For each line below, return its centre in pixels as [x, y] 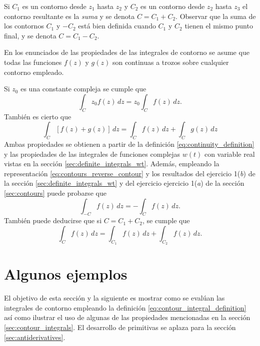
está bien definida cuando [117, 26]
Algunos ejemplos [66, 274]
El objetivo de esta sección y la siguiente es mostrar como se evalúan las [114, 298]
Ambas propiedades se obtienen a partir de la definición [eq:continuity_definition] [129, 144]
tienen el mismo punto [219, 26]
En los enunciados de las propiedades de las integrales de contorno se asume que [127, 52]
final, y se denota [30, 35]
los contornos [24, 26]
